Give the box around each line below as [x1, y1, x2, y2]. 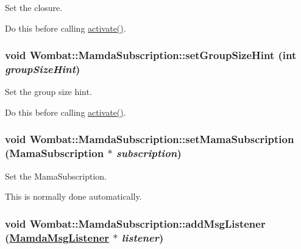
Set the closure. [5, 1, 63, 13]
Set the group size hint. [5, 85, 92, 98]
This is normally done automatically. [5, 190, 142, 203]
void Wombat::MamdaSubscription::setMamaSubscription [5, 132, 294, 147]
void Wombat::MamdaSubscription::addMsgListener [5, 216, 266, 231]
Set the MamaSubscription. [5, 169, 107, 182]
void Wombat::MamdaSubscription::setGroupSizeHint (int [5, 47, 297, 63]
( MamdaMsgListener [5, 230, 110, 245]
